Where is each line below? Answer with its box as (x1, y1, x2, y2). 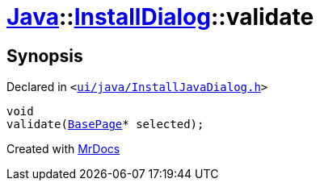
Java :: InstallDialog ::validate (6, 3, 314, 31)
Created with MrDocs (6, 142, 120, 156)
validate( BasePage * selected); (6, 118, 204, 131)
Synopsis (6, 45, 83, 66)
